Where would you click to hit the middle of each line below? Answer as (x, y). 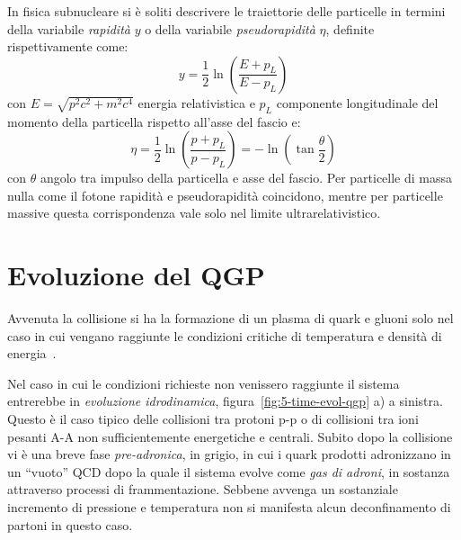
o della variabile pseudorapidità (230, 28)
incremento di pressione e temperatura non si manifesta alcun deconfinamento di (229, 507)
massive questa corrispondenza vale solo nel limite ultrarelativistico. (194, 213)
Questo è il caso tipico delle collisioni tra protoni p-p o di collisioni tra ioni (213, 419)
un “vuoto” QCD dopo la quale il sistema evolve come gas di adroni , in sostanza (229, 471)
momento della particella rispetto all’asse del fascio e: (154, 121)
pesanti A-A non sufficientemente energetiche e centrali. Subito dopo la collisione (230, 436)
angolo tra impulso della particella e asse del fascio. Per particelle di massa (246, 178)
